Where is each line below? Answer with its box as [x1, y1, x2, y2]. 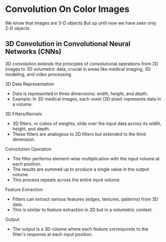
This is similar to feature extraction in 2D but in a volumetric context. [12, 207, 153, 213]
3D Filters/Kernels [5, 111, 42, 117]
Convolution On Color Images [5, 3, 130, 15]
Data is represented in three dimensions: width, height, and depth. [12, 91, 149, 97]
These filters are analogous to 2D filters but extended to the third [12, 131, 146, 137]
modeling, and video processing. [5, 71, 73, 77]
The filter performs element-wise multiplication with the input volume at [12, 155, 160, 161]
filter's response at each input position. [12, 231, 93, 237]
